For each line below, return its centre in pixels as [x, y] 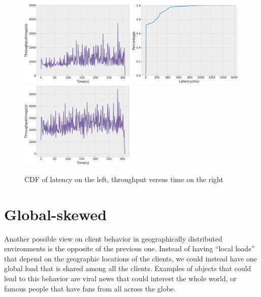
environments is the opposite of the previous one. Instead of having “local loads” [129, 248]
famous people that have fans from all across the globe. [90, 288]
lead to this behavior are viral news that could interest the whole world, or [120, 278]
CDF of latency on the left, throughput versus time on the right [124, 179]
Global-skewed [56, 214]
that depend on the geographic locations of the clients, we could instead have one [131, 258]
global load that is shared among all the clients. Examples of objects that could [128, 268]
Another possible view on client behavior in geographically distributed [113, 238]
